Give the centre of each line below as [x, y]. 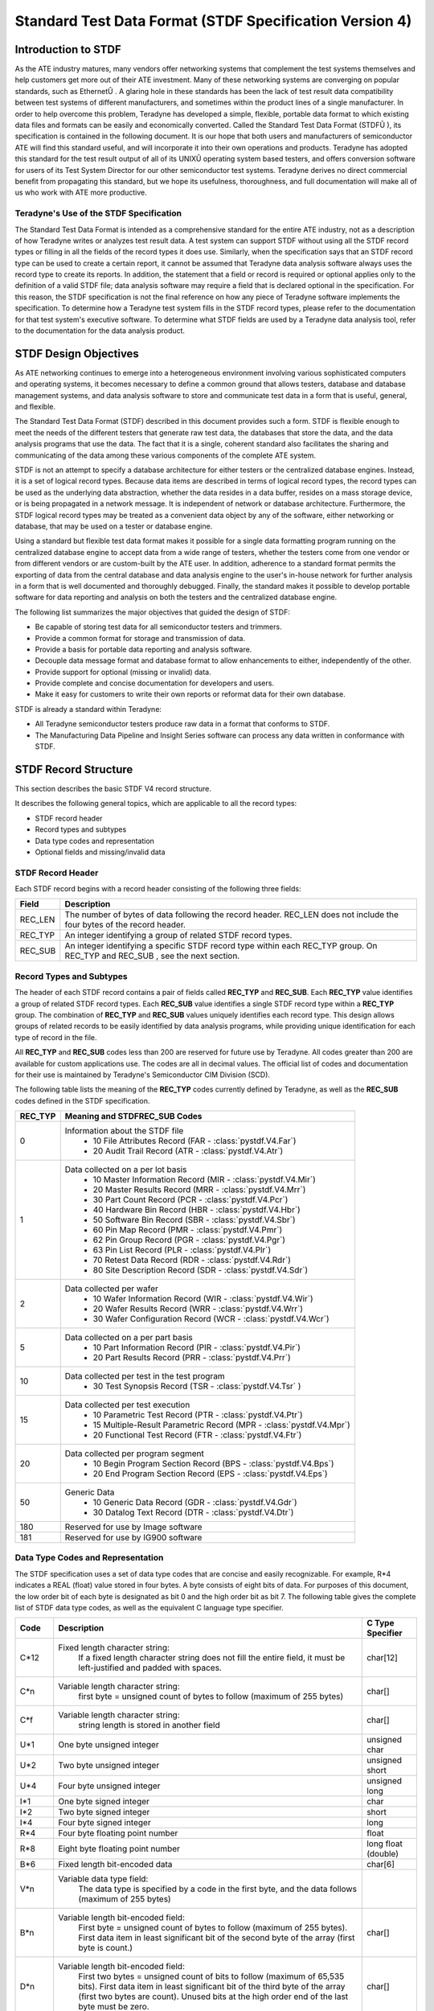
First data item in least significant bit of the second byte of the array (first [217, 1938]
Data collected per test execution [127, 1405]
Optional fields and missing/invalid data [100, 852]
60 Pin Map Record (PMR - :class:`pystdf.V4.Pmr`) [188, 1230]
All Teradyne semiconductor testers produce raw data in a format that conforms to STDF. [182, 724]
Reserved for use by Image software [133, 1527]
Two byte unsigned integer [109, 1766]
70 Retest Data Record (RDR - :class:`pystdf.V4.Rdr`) [192, 1260]
